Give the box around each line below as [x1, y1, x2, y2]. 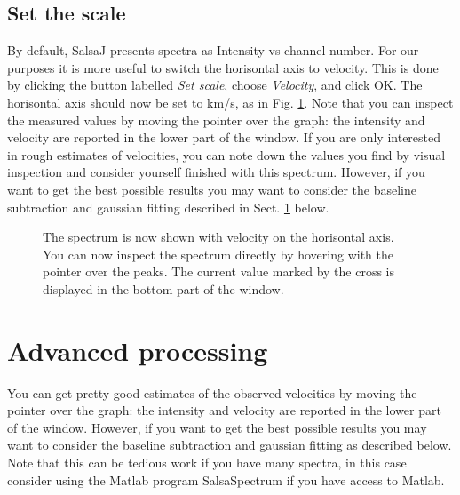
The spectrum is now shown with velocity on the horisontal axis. [43, 228, 394, 246]
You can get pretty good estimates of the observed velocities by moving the [7, 383, 417, 402]
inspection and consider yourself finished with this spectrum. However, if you [7, 163, 425, 181]
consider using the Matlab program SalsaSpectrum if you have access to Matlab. [7, 470, 445, 489]
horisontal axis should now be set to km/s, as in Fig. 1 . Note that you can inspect [7, 92, 454, 111]
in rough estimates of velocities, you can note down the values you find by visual [7, 145, 446, 164]
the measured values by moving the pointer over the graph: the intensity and [7, 110, 425, 129]
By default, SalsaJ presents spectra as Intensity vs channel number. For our [7, 41, 419, 60]
